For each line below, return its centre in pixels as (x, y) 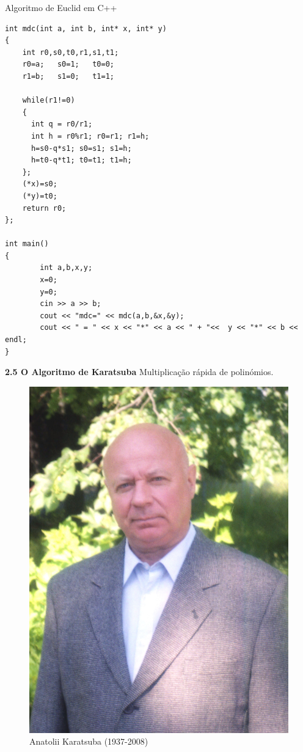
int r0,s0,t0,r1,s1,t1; (71, 52)
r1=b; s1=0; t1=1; (68, 76)
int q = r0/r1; (62, 124)
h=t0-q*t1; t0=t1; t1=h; (81, 160)
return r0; (44, 208)
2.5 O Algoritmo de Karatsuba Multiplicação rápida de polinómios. (139, 372)
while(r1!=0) (49, 100)
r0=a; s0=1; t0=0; (68, 64)
